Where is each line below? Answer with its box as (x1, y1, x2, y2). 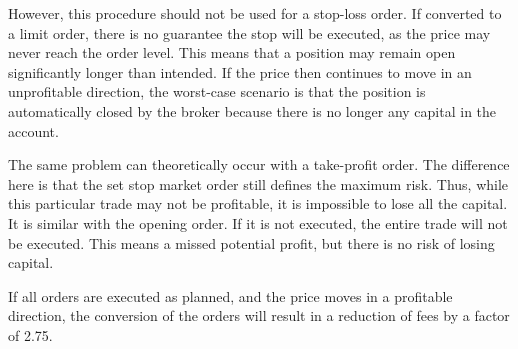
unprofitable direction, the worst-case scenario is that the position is (8, 81, 426, 102)
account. (8, 120, 59, 141)
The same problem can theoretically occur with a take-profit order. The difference (8, 154, 510, 175)
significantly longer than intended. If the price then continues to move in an (8, 61, 472, 82)
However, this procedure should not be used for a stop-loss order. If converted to (8, 3, 502, 23)
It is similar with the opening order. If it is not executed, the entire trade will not (8, 212, 508, 233)
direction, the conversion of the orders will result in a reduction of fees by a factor (8, 305, 510, 326)
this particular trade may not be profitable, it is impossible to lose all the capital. (8, 193, 508, 214)
